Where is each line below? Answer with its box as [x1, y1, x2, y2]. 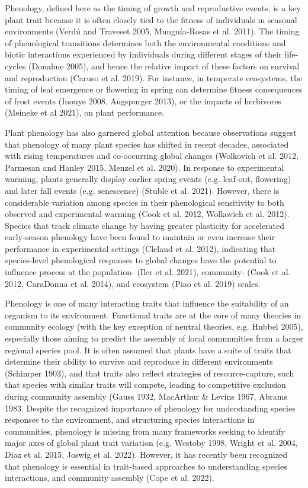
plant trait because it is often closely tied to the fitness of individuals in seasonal [5, 13, 297, 25]
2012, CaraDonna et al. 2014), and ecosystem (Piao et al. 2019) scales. [5, 277, 261, 289]
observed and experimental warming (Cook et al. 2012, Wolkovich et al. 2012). [5, 208, 290, 220]
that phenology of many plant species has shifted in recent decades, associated [5, 138, 289, 150]
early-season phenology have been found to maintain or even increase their [5, 231, 275, 243]
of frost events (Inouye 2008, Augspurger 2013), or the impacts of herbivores [5, 94, 281, 107]
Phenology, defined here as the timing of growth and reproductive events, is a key [5, 2, 301, 14]
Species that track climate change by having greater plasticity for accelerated [5, 219, 285, 231]
